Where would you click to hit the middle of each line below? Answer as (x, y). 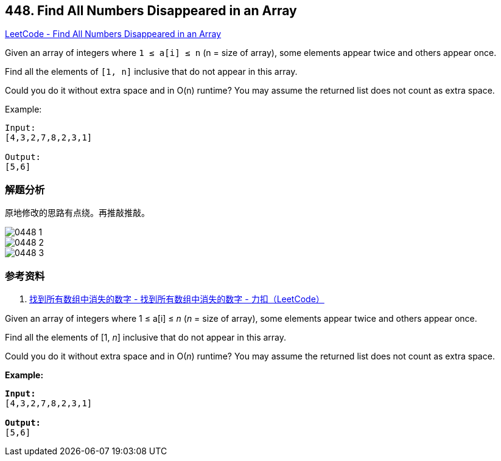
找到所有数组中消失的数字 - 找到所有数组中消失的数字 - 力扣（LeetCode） (177, 299)
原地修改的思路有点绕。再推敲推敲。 (77, 213)
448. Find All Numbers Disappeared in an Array (151, 11)
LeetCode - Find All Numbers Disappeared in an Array (113, 34)
